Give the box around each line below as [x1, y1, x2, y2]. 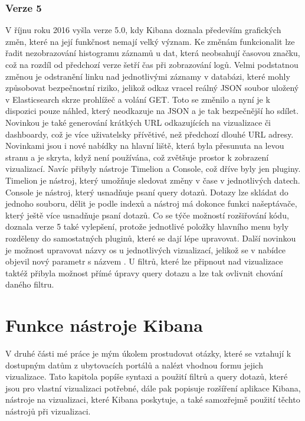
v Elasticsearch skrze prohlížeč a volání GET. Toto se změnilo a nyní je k [5, 93, 270, 105]
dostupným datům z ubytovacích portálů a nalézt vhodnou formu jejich [5, 358, 263, 371]
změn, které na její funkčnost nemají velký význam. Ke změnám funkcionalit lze [5, 35, 295, 47]
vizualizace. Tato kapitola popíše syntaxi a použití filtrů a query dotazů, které [5, 370, 288, 383]
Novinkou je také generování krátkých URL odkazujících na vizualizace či [5, 116, 271, 128]
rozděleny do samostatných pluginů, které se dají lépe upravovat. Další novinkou [5, 231, 296, 244]
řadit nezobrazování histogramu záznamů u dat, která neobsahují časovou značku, [5, 47, 300, 59]
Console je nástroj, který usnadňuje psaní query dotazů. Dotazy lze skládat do [5, 185, 288, 198]
